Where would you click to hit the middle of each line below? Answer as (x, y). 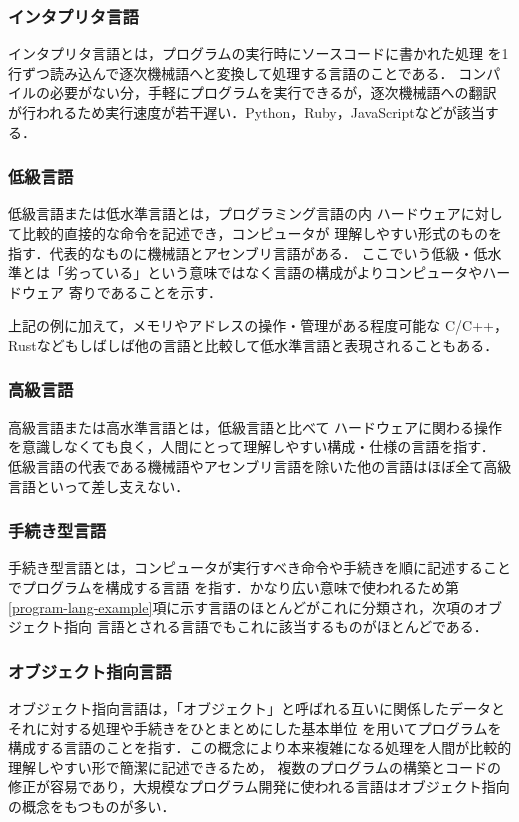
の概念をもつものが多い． (92, 805)
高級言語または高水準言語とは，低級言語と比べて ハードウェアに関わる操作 (255, 426)
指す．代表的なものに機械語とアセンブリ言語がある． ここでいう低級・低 (248, 252)
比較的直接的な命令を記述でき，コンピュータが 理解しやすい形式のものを (262, 233)
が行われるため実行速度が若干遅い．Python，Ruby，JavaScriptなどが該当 (246, 112)
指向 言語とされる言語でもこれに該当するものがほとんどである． (275, 626)
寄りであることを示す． (145, 291)
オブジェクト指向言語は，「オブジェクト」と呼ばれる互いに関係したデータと (256, 707)
